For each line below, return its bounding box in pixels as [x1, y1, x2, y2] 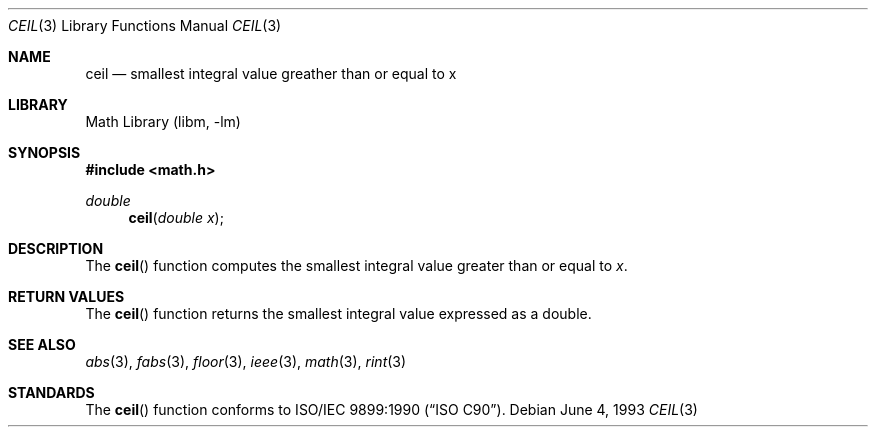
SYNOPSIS [8, 144, 81, 161]
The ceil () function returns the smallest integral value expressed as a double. [85, 305, 592, 322]
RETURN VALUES [8, 288, 125, 305]
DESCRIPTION [8, 240, 104, 257]
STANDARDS [8, 384, 95, 401]
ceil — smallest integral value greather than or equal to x [85, 65, 457, 82]
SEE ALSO [8, 336, 76, 353]
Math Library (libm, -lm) [85, 113, 241, 130]
